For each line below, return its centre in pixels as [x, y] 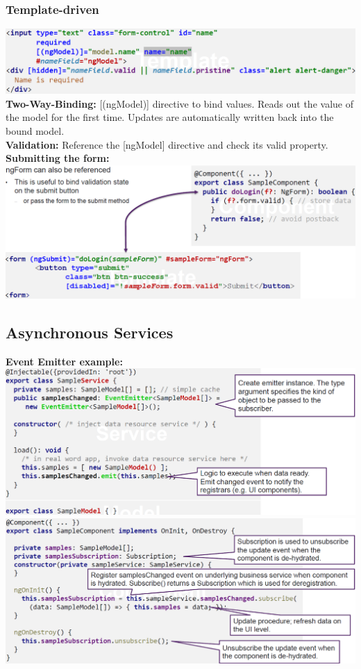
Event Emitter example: [64, 361]
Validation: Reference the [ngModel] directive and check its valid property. [167, 144]
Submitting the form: [58, 158]
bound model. [35, 131]
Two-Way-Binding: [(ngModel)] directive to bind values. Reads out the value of [179, 103]
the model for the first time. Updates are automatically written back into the [170, 117]
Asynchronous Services [90, 332]
